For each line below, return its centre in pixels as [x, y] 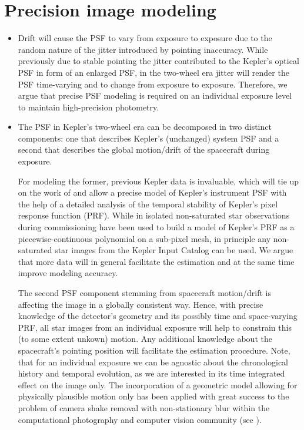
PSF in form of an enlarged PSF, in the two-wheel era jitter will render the [153, 72]
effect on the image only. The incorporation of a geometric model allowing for [158, 384]
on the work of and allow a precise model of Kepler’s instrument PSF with [152, 192]
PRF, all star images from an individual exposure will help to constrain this [155, 327]
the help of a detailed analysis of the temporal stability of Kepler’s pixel [148, 204]
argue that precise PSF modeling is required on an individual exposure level [155, 95]
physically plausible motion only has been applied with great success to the [153, 396]
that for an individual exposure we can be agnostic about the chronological [153, 362]
